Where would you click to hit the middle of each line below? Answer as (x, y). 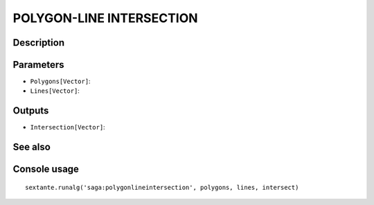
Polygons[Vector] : (60, 81)
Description (39, 43)
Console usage (46, 169)
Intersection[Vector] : (68, 127)
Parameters (38, 65)
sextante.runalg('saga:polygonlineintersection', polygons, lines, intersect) (162, 187)
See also (32, 147)
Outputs (31, 111)
